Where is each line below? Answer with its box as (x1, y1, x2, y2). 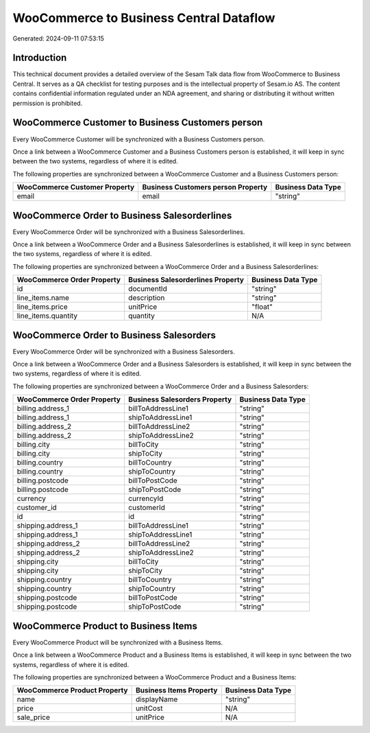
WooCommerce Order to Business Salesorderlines (12, 209, 232, 221)
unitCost (135, 703, 163, 713)
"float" (251, 302, 273, 312)
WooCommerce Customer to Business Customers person (12, 117, 263, 128)
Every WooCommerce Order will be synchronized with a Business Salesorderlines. (12, 227, 245, 236)
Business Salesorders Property (127, 395, 232, 404)
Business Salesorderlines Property (127, 275, 245, 285)
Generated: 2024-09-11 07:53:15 (12, 34, 104, 43)
